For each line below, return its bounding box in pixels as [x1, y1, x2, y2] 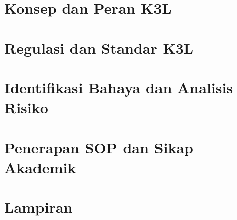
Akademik [4, 156, 76, 177]
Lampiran [4, 197, 73, 217]
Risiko [4, 97, 48, 118]
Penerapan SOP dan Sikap [4, 137, 193, 158]
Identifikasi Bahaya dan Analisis [4, 77, 233, 98]
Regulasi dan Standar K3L [4, 37, 194, 58]
